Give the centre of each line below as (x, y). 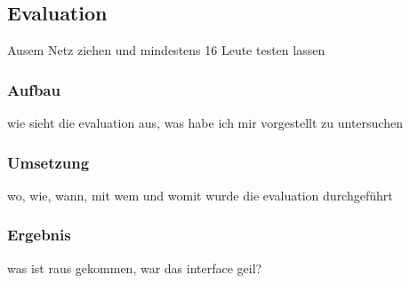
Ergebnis (39, 235)
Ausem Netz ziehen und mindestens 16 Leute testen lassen (166, 50)
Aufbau (34, 89)
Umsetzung (48, 162)
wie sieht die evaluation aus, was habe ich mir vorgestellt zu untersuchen (205, 123)
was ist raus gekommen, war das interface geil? (135, 267)
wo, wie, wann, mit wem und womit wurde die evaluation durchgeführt (200, 195)
